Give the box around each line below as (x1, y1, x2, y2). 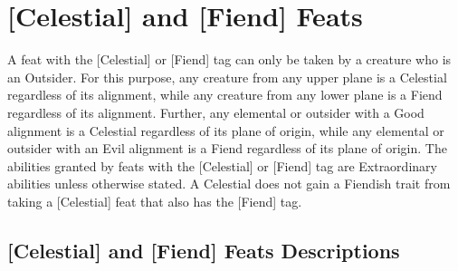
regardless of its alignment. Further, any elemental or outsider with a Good (7, 102, 425, 121)
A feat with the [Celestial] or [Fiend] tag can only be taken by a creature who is (7, 50, 452, 69)
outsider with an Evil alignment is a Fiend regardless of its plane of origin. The (7, 139, 447, 158)
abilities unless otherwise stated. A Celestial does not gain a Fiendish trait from (7, 174, 451, 193)
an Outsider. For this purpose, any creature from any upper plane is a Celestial (7, 67, 447, 86)
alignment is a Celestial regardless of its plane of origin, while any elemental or (7, 121, 444, 140)
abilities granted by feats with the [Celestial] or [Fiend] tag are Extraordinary (7, 156, 437, 175)
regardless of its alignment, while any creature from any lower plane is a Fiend (7, 85, 443, 104)
